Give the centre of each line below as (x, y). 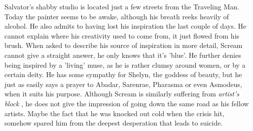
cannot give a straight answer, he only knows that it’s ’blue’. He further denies (123, 55)
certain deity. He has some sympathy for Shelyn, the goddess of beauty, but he (123, 74)
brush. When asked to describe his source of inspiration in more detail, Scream (124, 45)
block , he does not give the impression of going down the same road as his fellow (127, 103)
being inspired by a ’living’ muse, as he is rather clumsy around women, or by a (125, 65)
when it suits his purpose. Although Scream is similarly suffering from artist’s (122, 94)
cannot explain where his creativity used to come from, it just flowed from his (122, 35)
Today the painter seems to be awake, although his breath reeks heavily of (117, 16)
